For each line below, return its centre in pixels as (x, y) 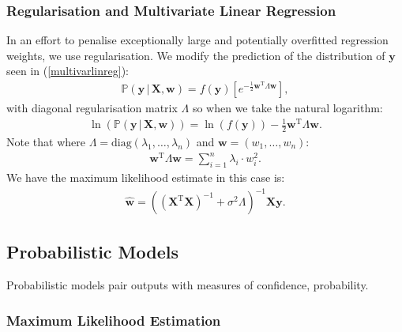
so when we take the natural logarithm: (287, 108)
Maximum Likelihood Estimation (114, 320)
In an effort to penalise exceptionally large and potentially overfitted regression (197, 40)
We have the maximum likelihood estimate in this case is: (146, 177)
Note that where (46, 141)
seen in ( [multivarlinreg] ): (68, 71)
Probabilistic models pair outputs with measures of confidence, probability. (188, 285)
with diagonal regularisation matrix (92, 108)
